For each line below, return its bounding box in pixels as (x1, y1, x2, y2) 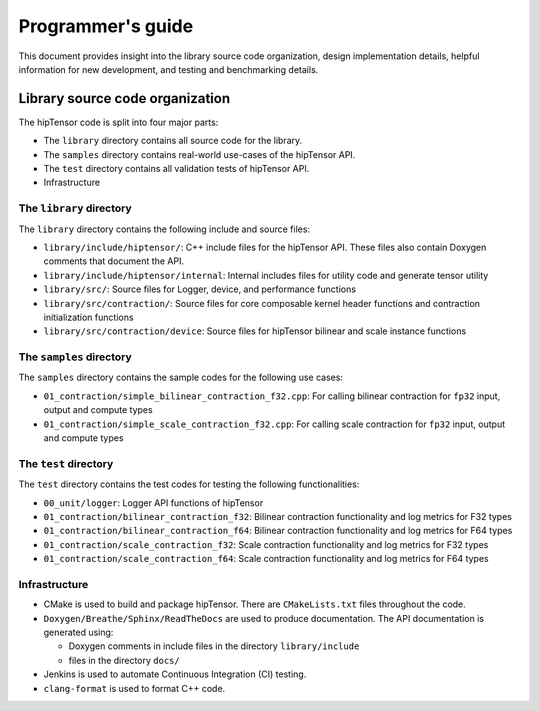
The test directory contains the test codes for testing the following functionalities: (18, 478, 360, 490)
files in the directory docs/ (68, 654, 180, 666)
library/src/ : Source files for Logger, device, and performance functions (43, 283, 357, 295)
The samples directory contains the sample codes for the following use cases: (18, 371, 344, 384)
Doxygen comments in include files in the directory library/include (68, 640, 360, 652)
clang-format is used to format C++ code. (43, 682, 226, 694)
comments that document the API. (43, 255, 185, 267)
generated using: (43, 626, 114, 638)
